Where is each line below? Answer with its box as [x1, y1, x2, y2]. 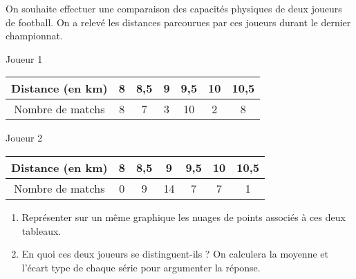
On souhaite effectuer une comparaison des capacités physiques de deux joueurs [6, 1, 342, 15]
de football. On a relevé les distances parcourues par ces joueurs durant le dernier [6, 15, 351, 29]
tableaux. [21, 223, 62, 238]
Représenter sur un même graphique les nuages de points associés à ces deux [21, 209, 346, 224]
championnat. [6, 28, 63, 43]
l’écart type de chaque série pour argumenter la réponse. [21, 260, 261, 274]
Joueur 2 [6, 131, 43, 145]
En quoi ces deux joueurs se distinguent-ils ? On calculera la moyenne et [21, 247, 328, 261]
